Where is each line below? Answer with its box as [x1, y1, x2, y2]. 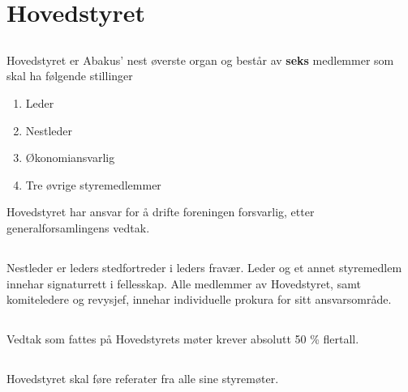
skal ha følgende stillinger [6, 67, 133, 84]
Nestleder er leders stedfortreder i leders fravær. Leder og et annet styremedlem [6, 258, 402, 275]
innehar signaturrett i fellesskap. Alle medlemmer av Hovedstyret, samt [6, 275, 361, 292]
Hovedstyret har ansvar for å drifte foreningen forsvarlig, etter [6, 203, 315, 220]
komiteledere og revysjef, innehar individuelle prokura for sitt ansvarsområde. [6, 291, 392, 308]
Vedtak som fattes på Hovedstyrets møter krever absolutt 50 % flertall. [6, 330, 359, 347]
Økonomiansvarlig [25, 149, 115, 166]
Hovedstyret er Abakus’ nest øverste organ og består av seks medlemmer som [6, 51, 394, 68]
